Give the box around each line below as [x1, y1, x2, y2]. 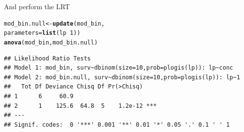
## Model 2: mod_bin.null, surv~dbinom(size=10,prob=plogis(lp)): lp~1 [4, 73, 240, 81]
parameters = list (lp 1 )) [4, 29, 81, 37]
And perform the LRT [4, 1, 70, 11]
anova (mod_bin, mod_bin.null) [4, 39, 98, 46]
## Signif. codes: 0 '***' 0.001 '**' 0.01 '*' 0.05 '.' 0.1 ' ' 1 [4, 121, 230, 128]
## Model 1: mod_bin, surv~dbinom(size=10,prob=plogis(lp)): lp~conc [4, 64, 233, 72]
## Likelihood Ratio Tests [4, 55, 91, 62]
